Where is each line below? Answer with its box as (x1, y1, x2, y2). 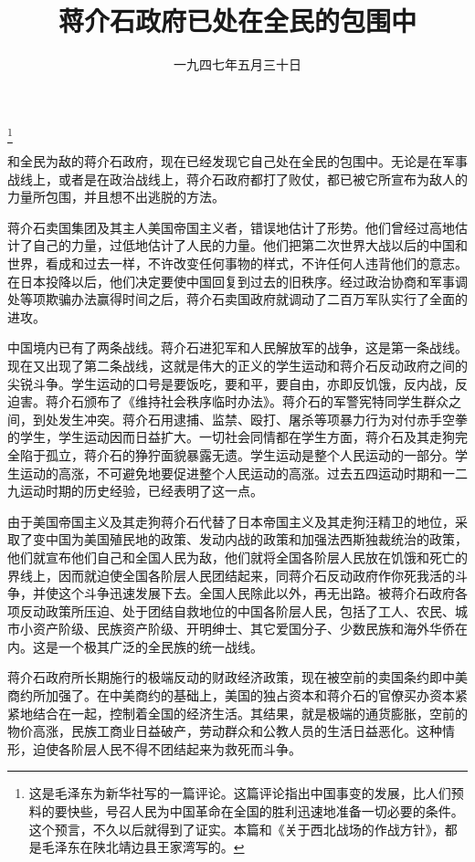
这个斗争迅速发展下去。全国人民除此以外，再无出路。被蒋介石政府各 (58, 583, 468, 603)
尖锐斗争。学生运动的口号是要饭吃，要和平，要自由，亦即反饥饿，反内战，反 (7, 373, 468, 393)
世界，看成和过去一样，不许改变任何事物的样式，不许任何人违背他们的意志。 (7, 254, 468, 273)
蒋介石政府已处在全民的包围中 (58, 2, 417, 39)
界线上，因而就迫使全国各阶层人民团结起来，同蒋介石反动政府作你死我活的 (7, 565, 455, 584)
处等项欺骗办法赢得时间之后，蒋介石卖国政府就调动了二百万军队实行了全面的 (7, 289, 468, 309)
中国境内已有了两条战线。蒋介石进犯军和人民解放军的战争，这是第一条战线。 (7, 338, 468, 357)
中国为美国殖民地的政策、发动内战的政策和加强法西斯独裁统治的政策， (45, 530, 468, 549)
